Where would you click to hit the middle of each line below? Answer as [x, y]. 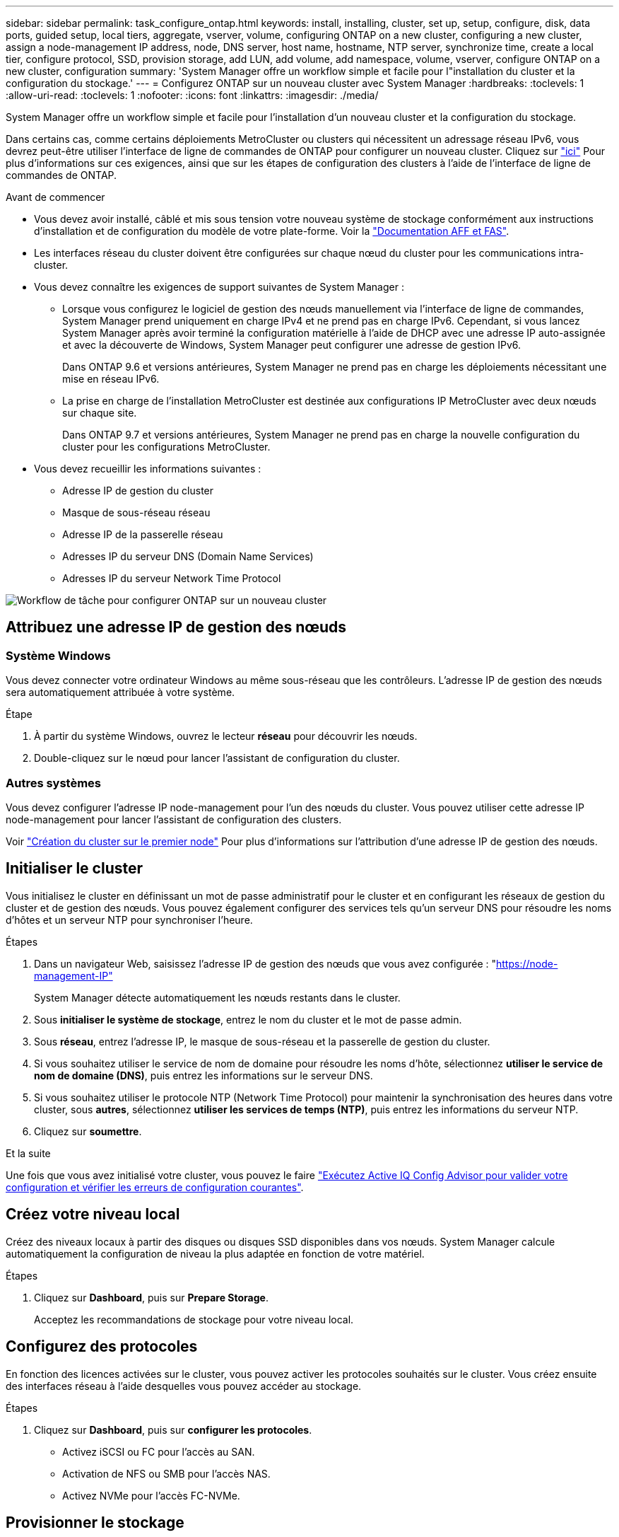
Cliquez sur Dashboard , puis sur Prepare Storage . [151, 1297]
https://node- [527, 963]
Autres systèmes [54, 783]
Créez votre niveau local [93, 1214]
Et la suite [28, 1153]
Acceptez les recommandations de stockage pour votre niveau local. [194, 1319]
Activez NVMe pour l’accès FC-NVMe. [151, 1495]
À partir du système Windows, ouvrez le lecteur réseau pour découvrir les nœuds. [226, 736]
